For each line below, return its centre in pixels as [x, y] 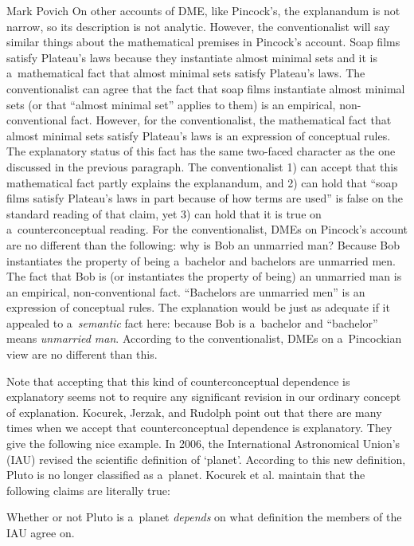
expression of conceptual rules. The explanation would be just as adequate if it [198, 307]
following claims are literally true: [88, 490]
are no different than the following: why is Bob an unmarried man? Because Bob [203, 244]
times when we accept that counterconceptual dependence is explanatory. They [199, 428]
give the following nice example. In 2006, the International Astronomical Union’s [203, 444]
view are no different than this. [82, 354]
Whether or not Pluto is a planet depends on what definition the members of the [204, 517]
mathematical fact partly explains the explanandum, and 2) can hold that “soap [202, 182]
